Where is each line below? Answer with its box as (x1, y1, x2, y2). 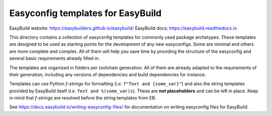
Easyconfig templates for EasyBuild (9, 8, 162, 19)
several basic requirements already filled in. (9, 55, 100, 61)
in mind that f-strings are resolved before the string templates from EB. (9, 95, 156, 101)
